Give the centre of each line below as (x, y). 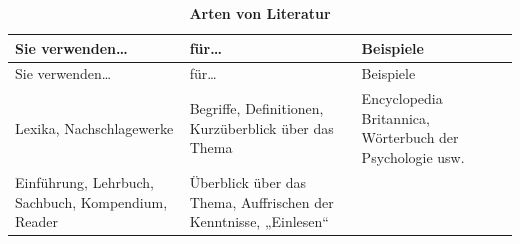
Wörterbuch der (410, 137)
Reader (37, 221)
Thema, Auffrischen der (261, 201)
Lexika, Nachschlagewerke (94, 127)
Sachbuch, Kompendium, (91, 201)
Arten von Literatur (260, 13)
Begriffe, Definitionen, (256, 108)
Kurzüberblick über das (261, 127)
